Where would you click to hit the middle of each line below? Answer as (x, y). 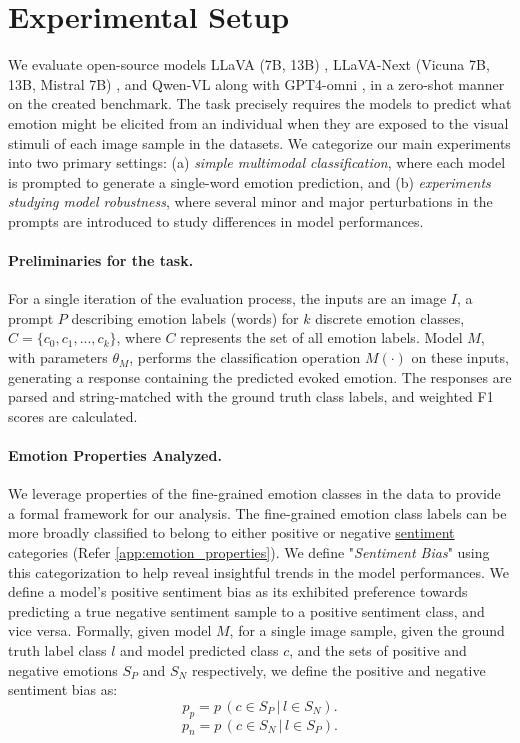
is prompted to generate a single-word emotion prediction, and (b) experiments (249, 181)
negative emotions (63, 669)
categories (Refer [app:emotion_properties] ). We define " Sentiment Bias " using (249, 552)
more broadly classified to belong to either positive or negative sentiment (231, 532)
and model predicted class (199, 649)
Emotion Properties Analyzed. (115, 455)
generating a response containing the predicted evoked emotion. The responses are (260, 376)
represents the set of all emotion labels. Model (321, 337)
